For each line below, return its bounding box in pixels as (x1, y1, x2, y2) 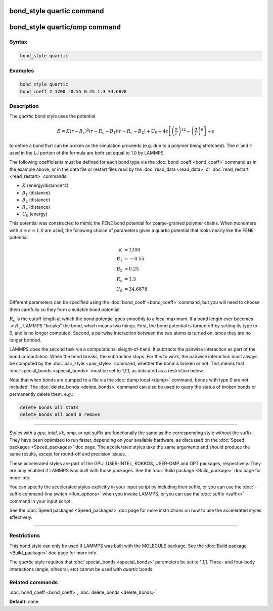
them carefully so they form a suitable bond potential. (9, 307, 121, 313)
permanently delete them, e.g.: (9, 391, 73, 397)
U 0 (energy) (22, 211, 48, 218)
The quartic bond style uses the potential (9, 113, 96, 119)
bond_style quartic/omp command (9, 23, 121, 31)
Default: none (9, 598, 39, 605)
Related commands (9, 579, 58, 586)
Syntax (9, 39, 27, 46)
